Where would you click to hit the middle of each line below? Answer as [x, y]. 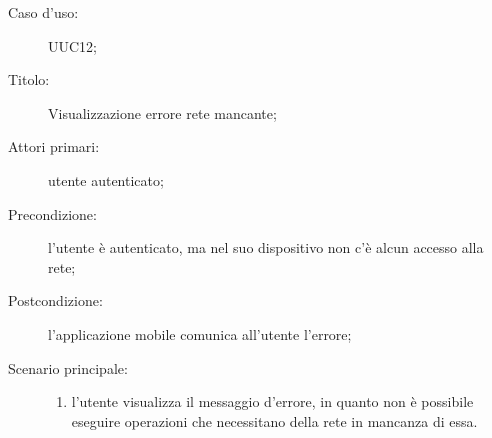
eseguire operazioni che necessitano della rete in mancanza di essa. [274, 420]
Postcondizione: [55, 300]
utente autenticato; [106, 179]
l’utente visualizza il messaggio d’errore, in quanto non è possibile [272, 401]
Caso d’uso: [43, 12]
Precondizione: [52, 213]
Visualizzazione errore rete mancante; [162, 112]
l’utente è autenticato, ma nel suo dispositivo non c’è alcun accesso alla [266, 247]
